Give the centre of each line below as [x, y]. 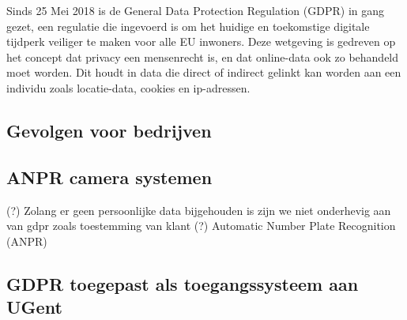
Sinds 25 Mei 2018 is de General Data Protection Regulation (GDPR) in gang [196, 10]
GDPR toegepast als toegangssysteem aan [183, 283]
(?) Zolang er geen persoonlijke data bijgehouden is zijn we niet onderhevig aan [199, 210]
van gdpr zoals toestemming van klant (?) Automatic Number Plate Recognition [201, 226]
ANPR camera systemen [109, 177]
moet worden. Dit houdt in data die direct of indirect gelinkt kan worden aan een [204, 72]
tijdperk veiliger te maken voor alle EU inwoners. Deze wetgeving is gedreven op [201, 41]
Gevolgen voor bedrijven [109, 130]
